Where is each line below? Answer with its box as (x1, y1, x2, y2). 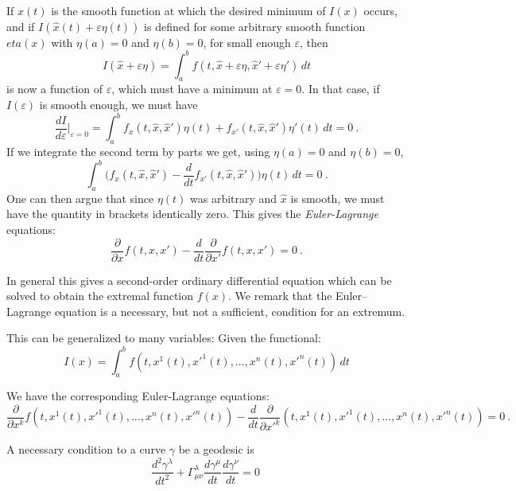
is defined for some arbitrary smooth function (144, 18, 366, 34)
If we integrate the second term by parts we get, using (6, 142, 270, 159)
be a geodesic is (178, 441, 254, 458)
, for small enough (203, 33, 291, 50)
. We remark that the (228, 287, 332, 304)
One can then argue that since (6, 189, 154, 206)
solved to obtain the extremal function (6, 287, 194, 304)
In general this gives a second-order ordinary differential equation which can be (6, 271, 392, 288)
